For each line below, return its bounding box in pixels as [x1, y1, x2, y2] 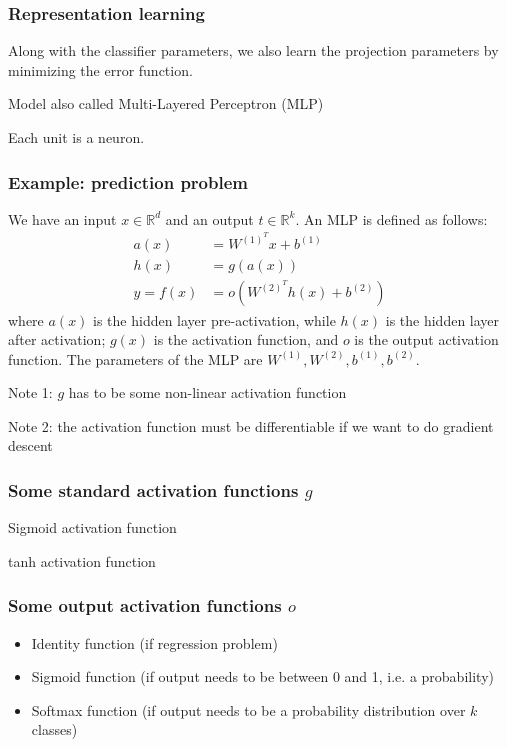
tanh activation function [8, 550, 156, 571]
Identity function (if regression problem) [31, 632, 278, 653]
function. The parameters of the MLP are [8, 348, 263, 369]
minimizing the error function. [8, 59, 193, 80]
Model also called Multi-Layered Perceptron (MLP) [8, 93, 324, 114]
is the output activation [354, 329, 499, 350]
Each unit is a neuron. [8, 127, 145, 147]
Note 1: [8, 382, 53, 403]
